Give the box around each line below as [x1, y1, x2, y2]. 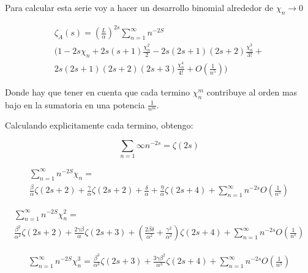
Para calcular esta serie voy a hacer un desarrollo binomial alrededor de [5, 1, 274, 13]
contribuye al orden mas [206, 85, 298, 98]
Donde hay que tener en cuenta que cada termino [5, 85, 190, 98]
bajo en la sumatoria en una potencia [5, 98, 145, 111]
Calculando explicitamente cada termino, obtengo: [5, 119, 193, 132]
